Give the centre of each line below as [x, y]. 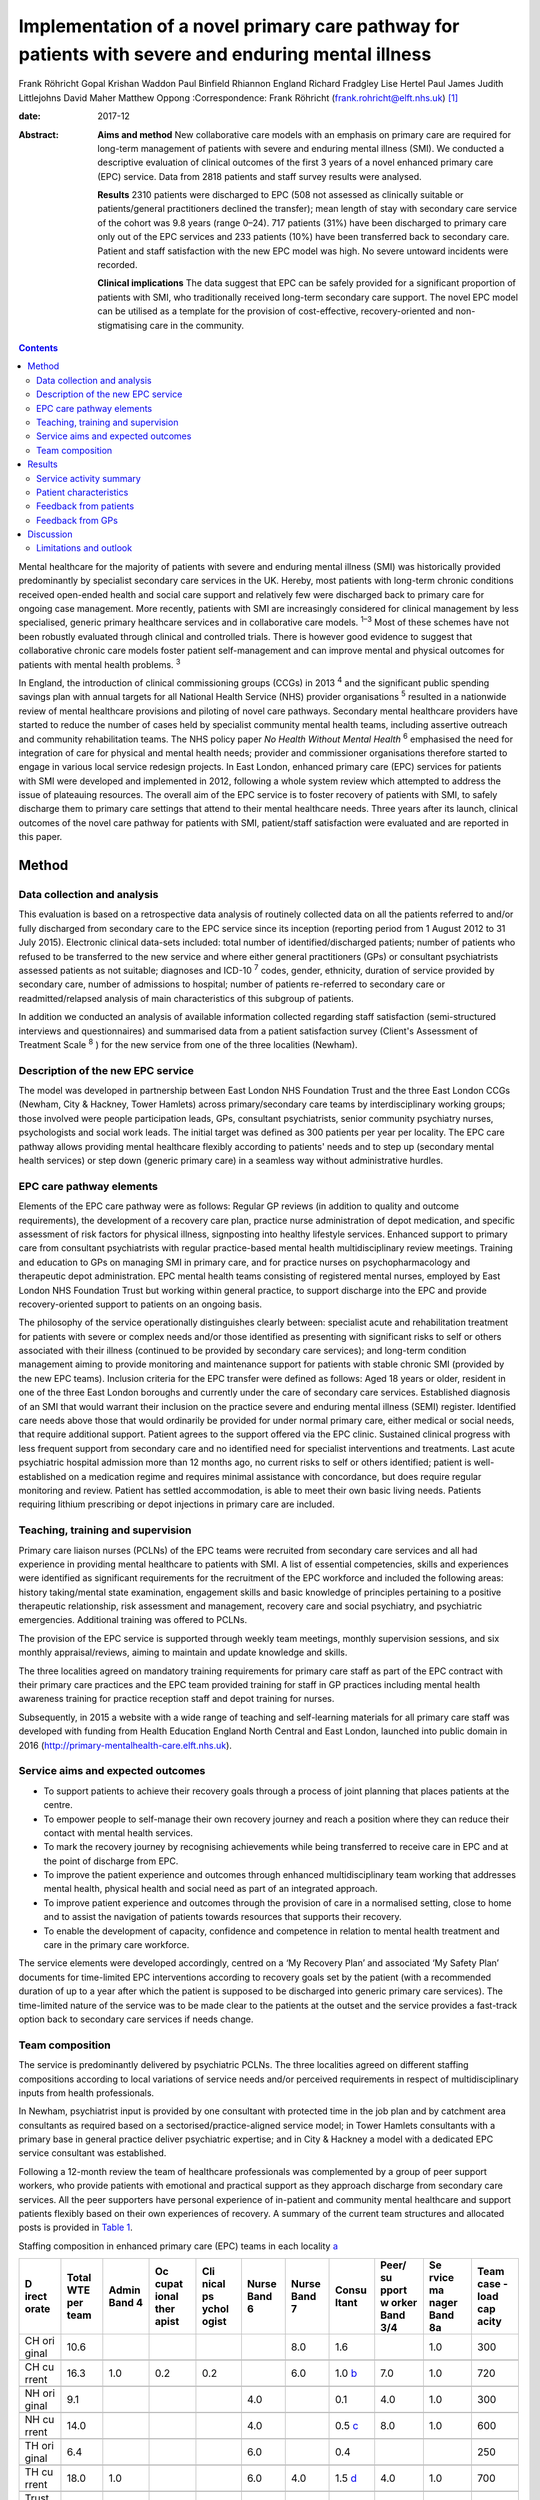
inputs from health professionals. [86, 2092]
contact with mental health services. [118, 1832]
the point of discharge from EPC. [111, 1861]
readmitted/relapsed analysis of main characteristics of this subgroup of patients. [186, 998]
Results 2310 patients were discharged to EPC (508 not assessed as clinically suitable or [280, 195]
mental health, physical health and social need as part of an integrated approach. [211, 1889]
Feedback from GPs [77, 520]
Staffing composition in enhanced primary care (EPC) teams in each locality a [178, 2246]
